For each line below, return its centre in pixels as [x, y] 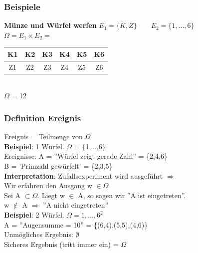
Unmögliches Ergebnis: [39, 234]
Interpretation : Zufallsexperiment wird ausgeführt [84, 175]
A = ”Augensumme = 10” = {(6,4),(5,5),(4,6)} [76, 224]
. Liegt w [51, 195]
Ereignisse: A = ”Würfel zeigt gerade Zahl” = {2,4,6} [86, 156]
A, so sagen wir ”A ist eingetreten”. [132, 195]
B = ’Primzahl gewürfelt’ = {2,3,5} [58, 166]
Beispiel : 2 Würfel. [34, 215]
